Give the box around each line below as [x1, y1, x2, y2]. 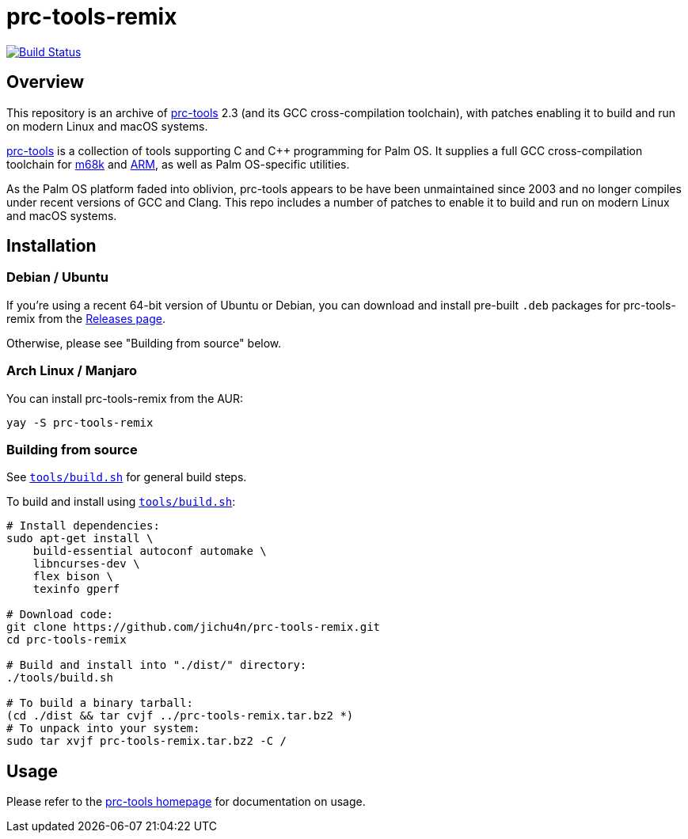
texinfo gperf [32, 583, 120, 596]
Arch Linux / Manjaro [6, 363, 137, 379]
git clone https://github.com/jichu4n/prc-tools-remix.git [6, 621, 381, 634]
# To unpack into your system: [6, 722, 200, 735]
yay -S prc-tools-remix [6, 416, 154, 429]
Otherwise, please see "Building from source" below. [6, 336, 282, 350]
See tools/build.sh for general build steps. [6, 470, 247, 484]
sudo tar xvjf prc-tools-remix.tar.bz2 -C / [6, 735, 287, 748]
